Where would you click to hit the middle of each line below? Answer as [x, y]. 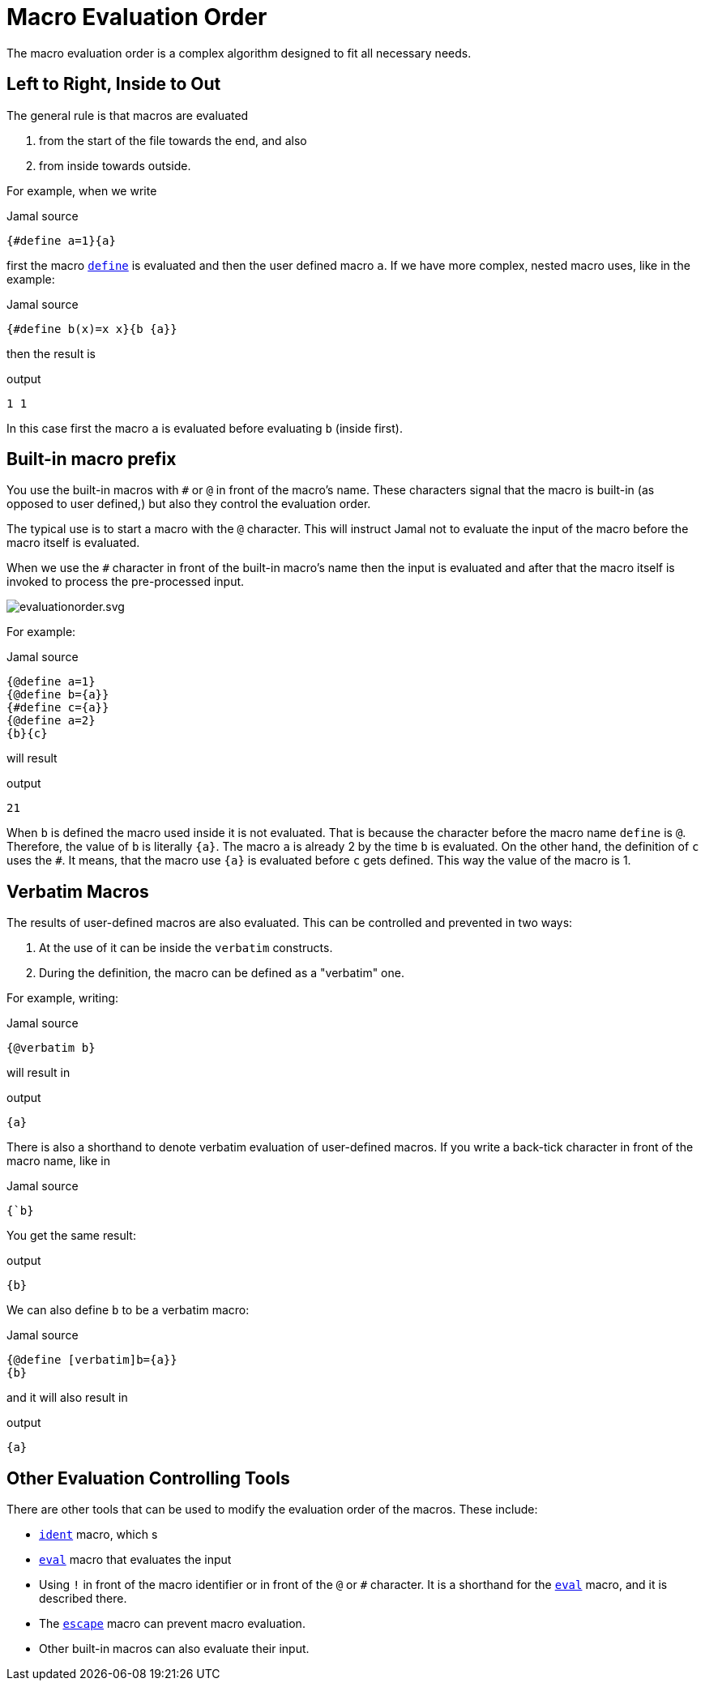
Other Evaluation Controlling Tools [148, 1478]
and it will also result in [67, 1398]
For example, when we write [82, 190]
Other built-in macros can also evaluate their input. [174, 1649]
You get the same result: [71, 1236]
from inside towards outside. [115, 165]
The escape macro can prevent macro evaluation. [172, 1624]
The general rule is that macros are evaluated [128, 115]
